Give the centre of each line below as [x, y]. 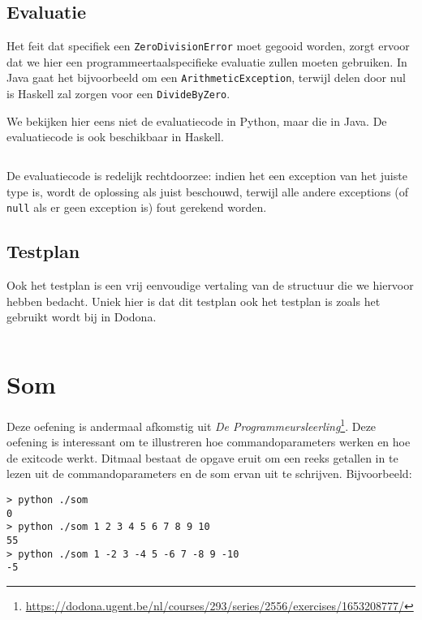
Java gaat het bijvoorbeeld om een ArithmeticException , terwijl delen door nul [206, 77]
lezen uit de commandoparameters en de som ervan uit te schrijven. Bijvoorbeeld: [209, 474]
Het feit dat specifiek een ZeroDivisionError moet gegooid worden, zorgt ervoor [208, 46]
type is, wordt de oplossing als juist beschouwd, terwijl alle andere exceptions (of [207, 191]
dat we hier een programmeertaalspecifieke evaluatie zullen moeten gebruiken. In [207, 61]
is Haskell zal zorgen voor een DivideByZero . [118, 94]
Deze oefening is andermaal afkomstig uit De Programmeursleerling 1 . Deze [192, 424]
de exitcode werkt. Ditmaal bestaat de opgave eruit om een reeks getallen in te [202, 457]
